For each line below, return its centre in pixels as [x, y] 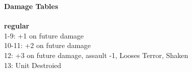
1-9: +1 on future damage [44, 35]
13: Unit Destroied [33, 65]
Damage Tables [31, 6]
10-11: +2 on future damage [47, 45]
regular [17, 26]
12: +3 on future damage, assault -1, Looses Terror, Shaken [96, 55]
